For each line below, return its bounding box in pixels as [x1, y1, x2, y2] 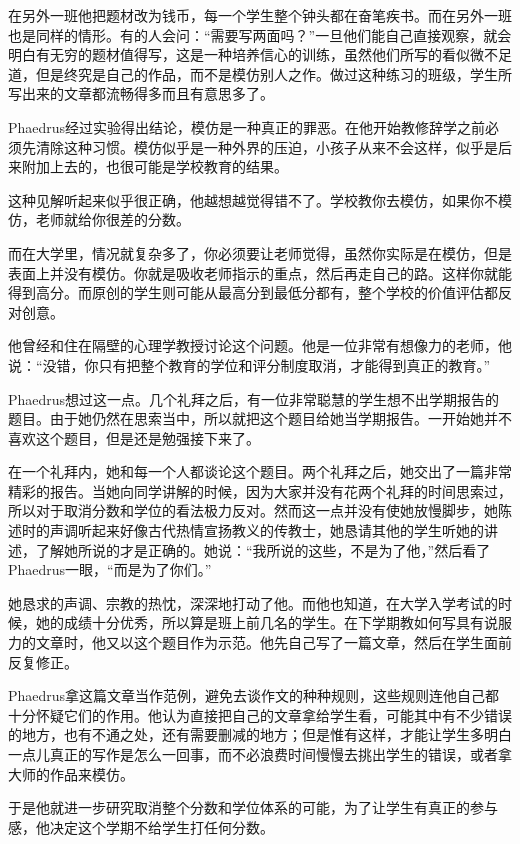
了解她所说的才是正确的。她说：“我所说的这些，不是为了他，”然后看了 [35, 539, 491, 560]
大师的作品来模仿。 [8, 763, 134, 784]
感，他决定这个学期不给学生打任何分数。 [8, 816, 274, 837]
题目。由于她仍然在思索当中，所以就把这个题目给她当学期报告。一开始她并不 [8, 408, 512, 429]
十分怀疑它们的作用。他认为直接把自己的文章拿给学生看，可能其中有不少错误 [8, 704, 512, 725]
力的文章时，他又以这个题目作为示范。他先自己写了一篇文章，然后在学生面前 [8, 632, 512, 653]
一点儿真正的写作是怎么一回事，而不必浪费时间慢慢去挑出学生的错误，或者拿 [8, 744, 512, 764]
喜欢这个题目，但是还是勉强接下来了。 [8, 427, 260, 448]
